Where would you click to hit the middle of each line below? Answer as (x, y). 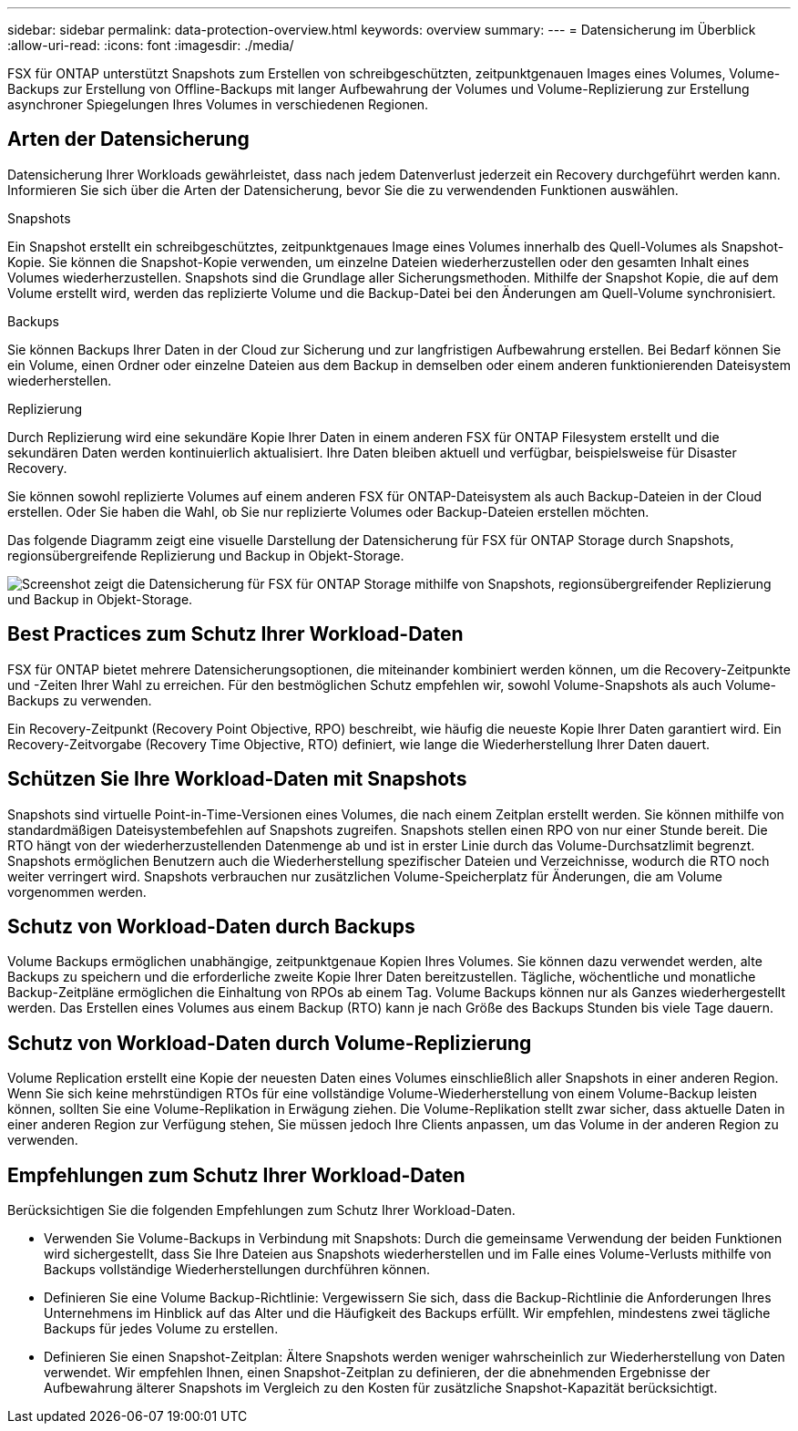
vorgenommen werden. (77, 891)
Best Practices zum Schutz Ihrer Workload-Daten (235, 634)
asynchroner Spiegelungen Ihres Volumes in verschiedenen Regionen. (218, 104)
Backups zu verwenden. (80, 700)
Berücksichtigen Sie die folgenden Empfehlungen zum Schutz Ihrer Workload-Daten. (261, 1210)
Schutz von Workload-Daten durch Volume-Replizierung (270, 1043)
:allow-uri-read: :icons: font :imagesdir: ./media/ (151, 45)
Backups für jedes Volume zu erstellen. (161, 1329)
